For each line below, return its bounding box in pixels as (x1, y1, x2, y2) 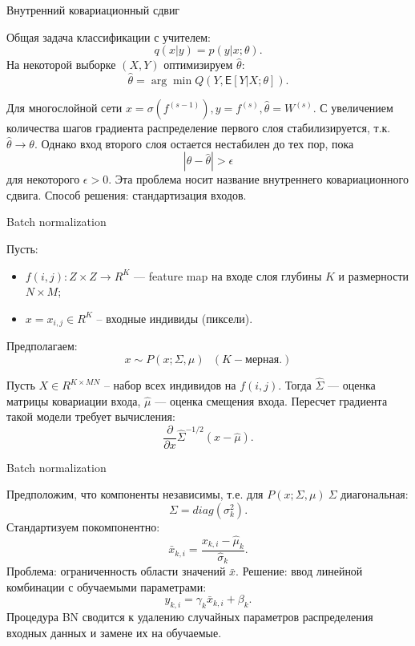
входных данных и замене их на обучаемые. (6, 624, 222, 640)
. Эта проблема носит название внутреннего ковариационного (108, 171, 409, 188)
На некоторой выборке (6, 56, 116, 73)
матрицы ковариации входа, (6, 392, 141, 409)
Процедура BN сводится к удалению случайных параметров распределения (6, 608, 373, 625)
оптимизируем (163, 56, 233, 73)
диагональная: (340, 486, 409, 503)
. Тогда (278, 377, 312, 394)
